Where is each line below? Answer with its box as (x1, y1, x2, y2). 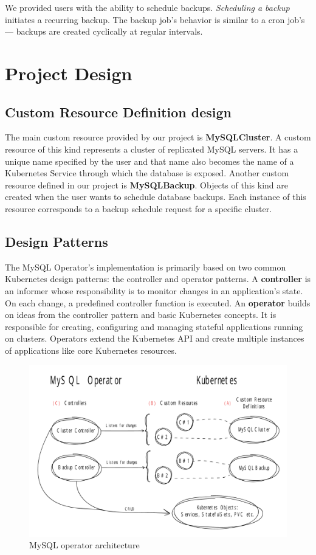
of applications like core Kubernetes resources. (5, 343, 177, 356)
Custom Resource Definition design (5, 102, 232, 121)
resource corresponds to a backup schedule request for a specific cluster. (5, 202, 272, 215)
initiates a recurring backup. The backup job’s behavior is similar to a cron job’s (5, 13, 305, 26)
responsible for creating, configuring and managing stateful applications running (5, 320, 303, 333)
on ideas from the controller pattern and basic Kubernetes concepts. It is (5, 308, 276, 321)
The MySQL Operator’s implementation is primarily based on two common (5, 260, 286, 273)
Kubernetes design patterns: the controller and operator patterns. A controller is (5, 272, 311, 285)
